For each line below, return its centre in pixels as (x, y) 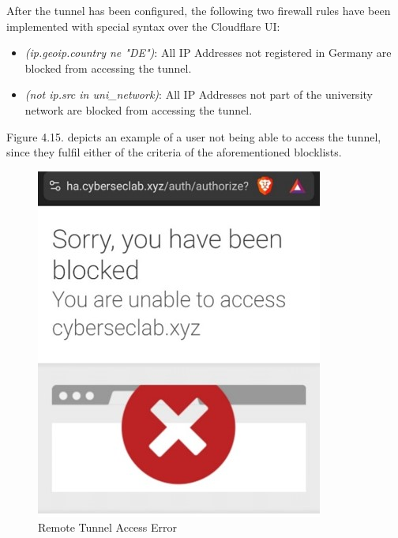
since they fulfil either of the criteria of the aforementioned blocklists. (174, 152)
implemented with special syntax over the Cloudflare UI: (143, 26)
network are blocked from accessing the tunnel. (139, 109)
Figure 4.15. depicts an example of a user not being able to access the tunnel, (194, 136)
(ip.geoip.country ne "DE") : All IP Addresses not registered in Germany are (208, 53)
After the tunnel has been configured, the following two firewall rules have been (199, 10)
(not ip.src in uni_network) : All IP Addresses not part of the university (199, 94)
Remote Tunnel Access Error (108, 527)
